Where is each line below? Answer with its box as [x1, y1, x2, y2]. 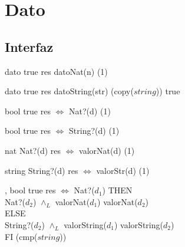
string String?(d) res [5, 164, 78, 176]
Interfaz [5, 37, 54, 55]
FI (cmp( [5, 230, 38, 242]
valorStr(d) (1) [96, 164, 150, 176]
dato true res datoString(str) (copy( [5, 85, 134, 97]
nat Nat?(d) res [5, 144, 61, 156]
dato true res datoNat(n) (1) [5, 65, 108, 77]
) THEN [102, 184, 133, 196]
